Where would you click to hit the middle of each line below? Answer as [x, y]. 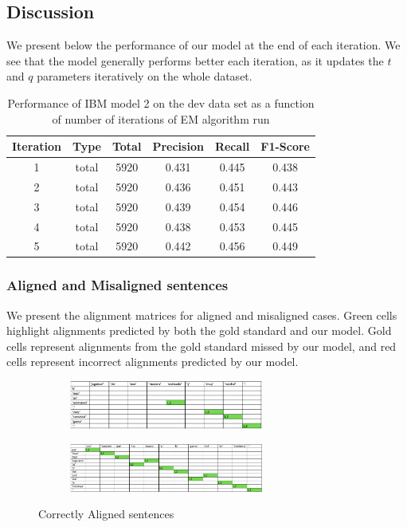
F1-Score [285, 146]
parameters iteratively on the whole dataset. [145, 76]
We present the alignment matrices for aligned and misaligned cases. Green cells [202, 315]
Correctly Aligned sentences [106, 514]
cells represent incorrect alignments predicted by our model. [153, 362]
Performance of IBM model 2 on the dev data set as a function [161, 102]
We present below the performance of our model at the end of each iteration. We [203, 45]
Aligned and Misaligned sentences [117, 285]
